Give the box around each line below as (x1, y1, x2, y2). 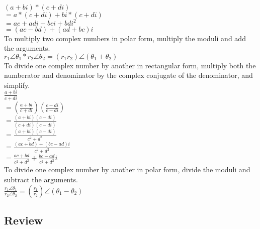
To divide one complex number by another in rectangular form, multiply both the (4, 60, 256, 70)
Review (4, 212, 43, 227)
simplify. (4, 79, 30, 90)
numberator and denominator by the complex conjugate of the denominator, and (4, 70, 253, 80)
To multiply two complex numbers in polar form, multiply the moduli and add (4, 33, 246, 43)
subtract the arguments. (4, 174, 78, 184)
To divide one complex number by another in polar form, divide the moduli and (4, 164, 250, 175)
